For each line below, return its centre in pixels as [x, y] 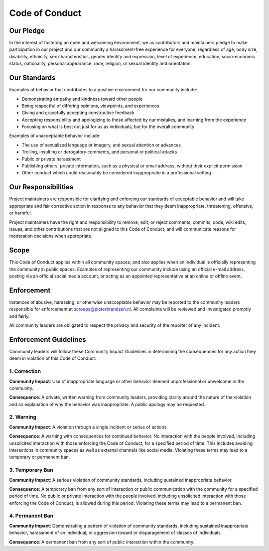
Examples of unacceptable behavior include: [55, 136]
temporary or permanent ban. [40, 457]
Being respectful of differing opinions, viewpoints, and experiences [90, 106]
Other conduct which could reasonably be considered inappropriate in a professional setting [116, 173]
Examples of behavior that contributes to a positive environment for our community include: [103, 90]
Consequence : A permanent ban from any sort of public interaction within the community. [102, 542]
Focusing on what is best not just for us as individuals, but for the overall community [108, 127]
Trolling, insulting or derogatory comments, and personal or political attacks [99, 152]
